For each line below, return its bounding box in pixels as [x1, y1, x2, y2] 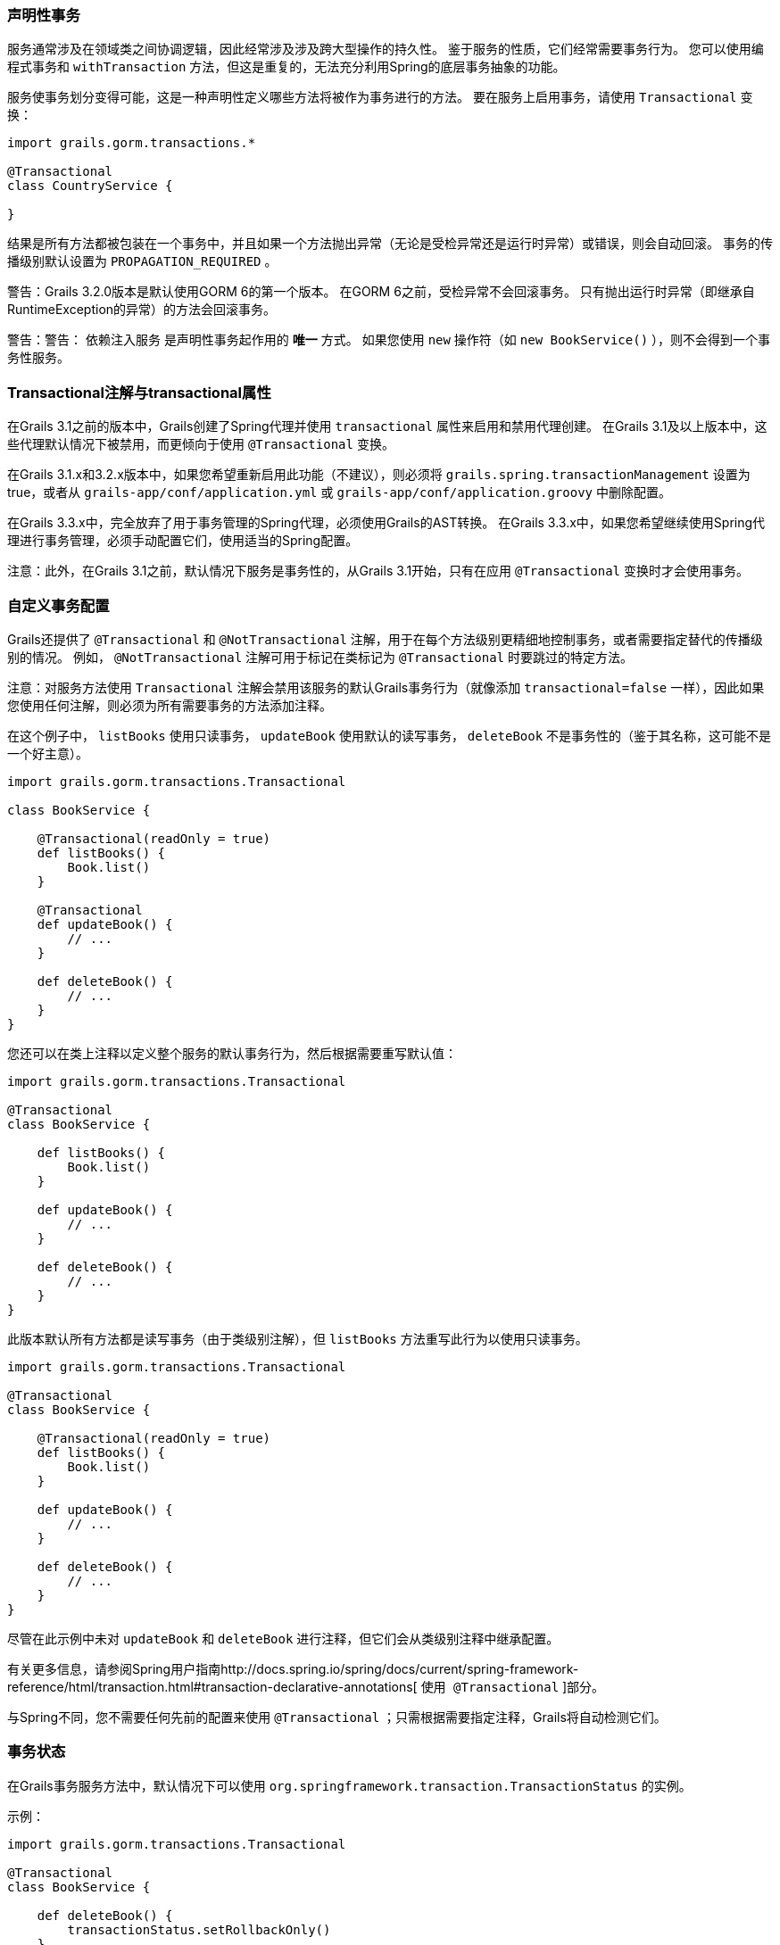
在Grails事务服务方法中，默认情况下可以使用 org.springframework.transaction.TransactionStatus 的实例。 [7, 1777, 692, 1793]
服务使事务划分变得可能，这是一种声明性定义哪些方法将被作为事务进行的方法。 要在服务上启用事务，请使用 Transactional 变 [7, 89, 753, 105]
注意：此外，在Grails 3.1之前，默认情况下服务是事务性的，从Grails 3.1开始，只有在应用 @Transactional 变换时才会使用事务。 [7, 563, 749, 579]
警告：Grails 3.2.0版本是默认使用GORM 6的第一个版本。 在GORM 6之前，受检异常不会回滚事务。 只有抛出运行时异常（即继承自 [7, 284, 755, 300]
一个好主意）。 [7, 745, 88, 761]
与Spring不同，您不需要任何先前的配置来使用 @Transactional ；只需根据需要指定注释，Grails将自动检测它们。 [7, 1709, 667, 1725]
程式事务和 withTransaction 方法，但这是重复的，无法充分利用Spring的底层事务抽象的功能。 [7, 59, 566, 75]
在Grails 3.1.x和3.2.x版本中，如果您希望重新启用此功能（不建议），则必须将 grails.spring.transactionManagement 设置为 [7, 467, 751, 483]
